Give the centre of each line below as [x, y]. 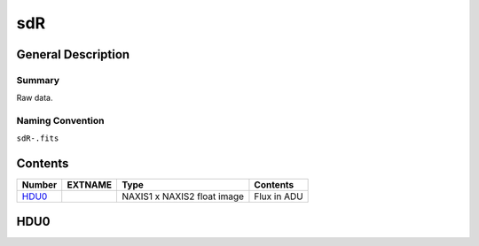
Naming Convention [60, 121]
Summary [38, 80]
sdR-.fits [38, 138]
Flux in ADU [279, 196]
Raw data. [35, 98]
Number [39, 185]
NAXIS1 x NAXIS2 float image [182, 196]
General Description [73, 54]
